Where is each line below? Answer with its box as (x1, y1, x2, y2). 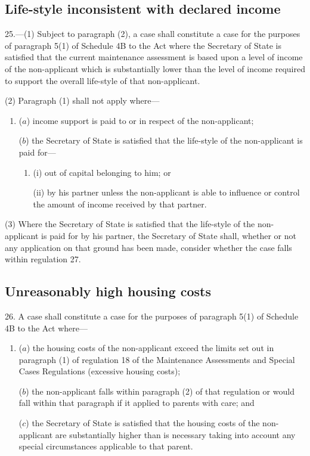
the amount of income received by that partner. (33, 197, 207, 210)
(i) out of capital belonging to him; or (33, 166, 171, 178)
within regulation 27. (5, 253, 81, 265)
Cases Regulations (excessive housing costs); (18, 365, 181, 377)
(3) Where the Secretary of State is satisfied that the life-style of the (5, 218, 255, 230)
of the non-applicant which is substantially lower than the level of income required (5, 62, 305, 75)
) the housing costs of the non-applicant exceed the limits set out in (26, 342, 274, 354)
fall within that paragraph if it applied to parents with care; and (18, 396, 255, 409)
